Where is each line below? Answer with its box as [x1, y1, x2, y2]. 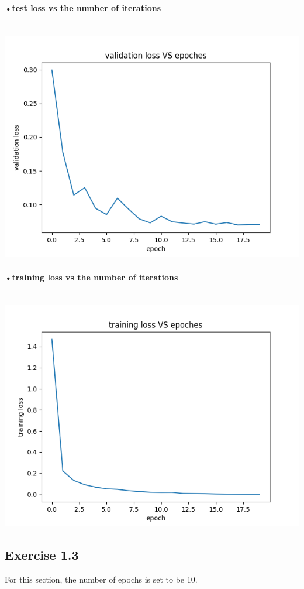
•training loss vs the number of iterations [5, 270, 178, 283]
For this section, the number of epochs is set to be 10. [5, 573, 198, 585]
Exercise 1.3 [5, 546, 79, 564]
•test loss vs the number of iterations [5, 1, 161, 13]
